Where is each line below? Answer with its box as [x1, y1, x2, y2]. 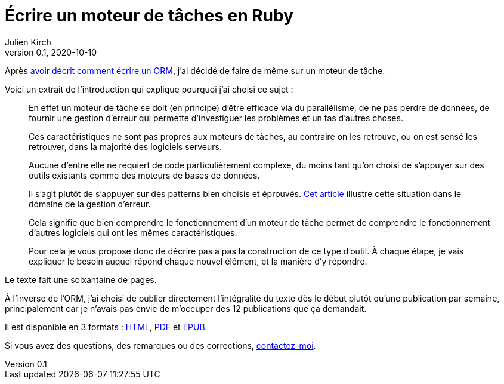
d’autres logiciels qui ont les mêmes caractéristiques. [29, 227, 237, 238]
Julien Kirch [5, 36, 51, 47]
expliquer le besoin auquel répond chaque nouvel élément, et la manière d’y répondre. [29, 256, 367, 266]
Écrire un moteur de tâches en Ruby [5, 5, 294, 26]
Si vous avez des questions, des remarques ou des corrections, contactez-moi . [5, 340, 316, 351]
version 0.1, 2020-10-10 [5, 47, 97, 57]
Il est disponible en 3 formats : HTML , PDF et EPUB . [5, 321, 208, 332]
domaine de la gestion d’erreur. [29, 198, 151, 209]
